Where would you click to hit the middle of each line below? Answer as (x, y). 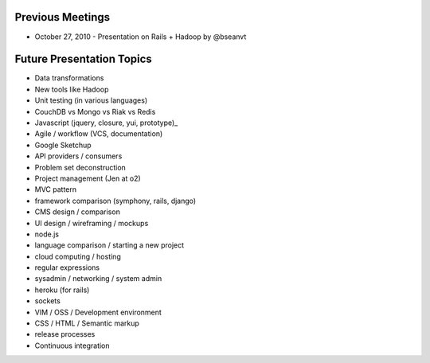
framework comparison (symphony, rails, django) (115, 201)
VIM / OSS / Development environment (98, 312)
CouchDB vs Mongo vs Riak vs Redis (95, 111)
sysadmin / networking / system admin (98, 279)
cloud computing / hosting (78, 256)
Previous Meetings (63, 17)
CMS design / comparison (78, 212)
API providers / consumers (78, 156)
